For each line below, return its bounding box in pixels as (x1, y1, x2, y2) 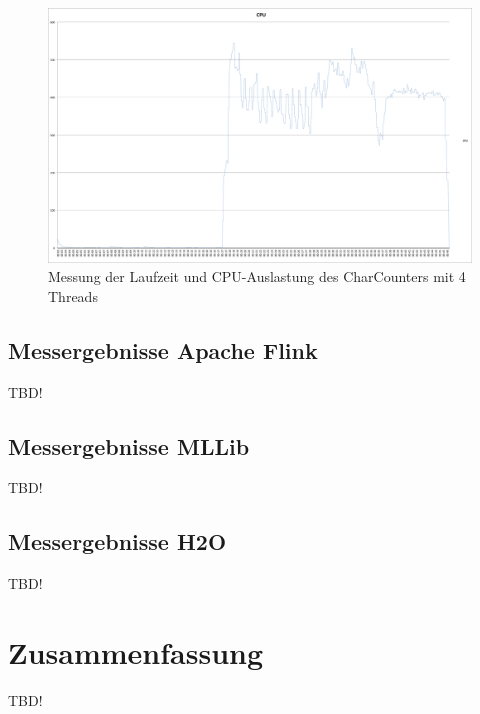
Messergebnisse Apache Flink (8, 334, 318, 365)
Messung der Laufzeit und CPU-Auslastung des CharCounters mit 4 (48, 266, 466, 287)
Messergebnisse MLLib (8, 430, 250, 461)
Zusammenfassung (8, 632, 264, 672)
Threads (48, 285, 98, 306)
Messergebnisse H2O (8, 526, 227, 557)
